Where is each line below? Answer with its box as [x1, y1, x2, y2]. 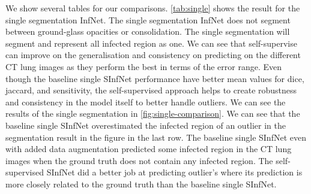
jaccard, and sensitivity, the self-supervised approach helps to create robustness [5, 84, 297, 96]
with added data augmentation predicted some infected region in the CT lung [5, 143, 292, 155]
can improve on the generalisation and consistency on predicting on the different [5, 48, 301, 61]
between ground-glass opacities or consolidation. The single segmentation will [5, 25, 290, 38]
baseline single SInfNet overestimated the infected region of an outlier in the [5, 119, 286, 131]
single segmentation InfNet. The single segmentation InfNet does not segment [5, 13, 291, 26]
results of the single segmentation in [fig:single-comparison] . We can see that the [5, 107, 300, 120]
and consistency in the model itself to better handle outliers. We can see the [5, 95, 286, 108]
